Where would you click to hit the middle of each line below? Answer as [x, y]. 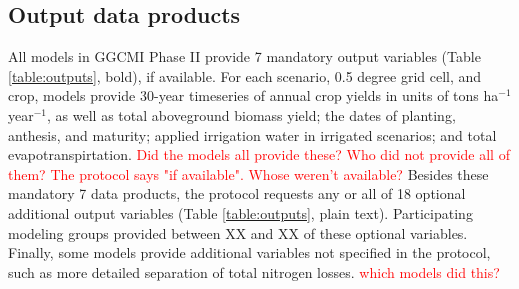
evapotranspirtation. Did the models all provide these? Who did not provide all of [259, 154]
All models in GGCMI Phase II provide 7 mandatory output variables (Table [244, 56]
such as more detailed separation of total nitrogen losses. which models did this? [254, 271]
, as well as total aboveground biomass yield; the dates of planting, [251, 114]
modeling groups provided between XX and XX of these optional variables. [238, 232]
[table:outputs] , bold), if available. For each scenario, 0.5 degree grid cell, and [245, 75]
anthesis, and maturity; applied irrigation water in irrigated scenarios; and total [252, 134]
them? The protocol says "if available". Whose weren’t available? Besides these [248, 173]
